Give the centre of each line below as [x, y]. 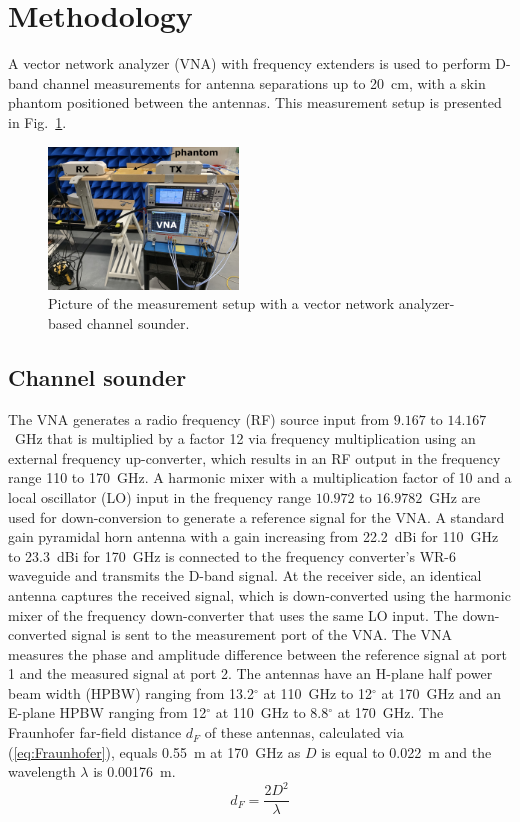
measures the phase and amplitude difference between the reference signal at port [258, 653]
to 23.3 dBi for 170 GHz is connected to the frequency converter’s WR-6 [232, 555]
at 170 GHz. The [390, 712]
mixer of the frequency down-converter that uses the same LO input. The [233, 614]
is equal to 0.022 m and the [406, 751]
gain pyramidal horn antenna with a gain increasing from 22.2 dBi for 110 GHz [253, 536]
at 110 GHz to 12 [317, 692]
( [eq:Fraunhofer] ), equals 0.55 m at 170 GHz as [154, 751]
